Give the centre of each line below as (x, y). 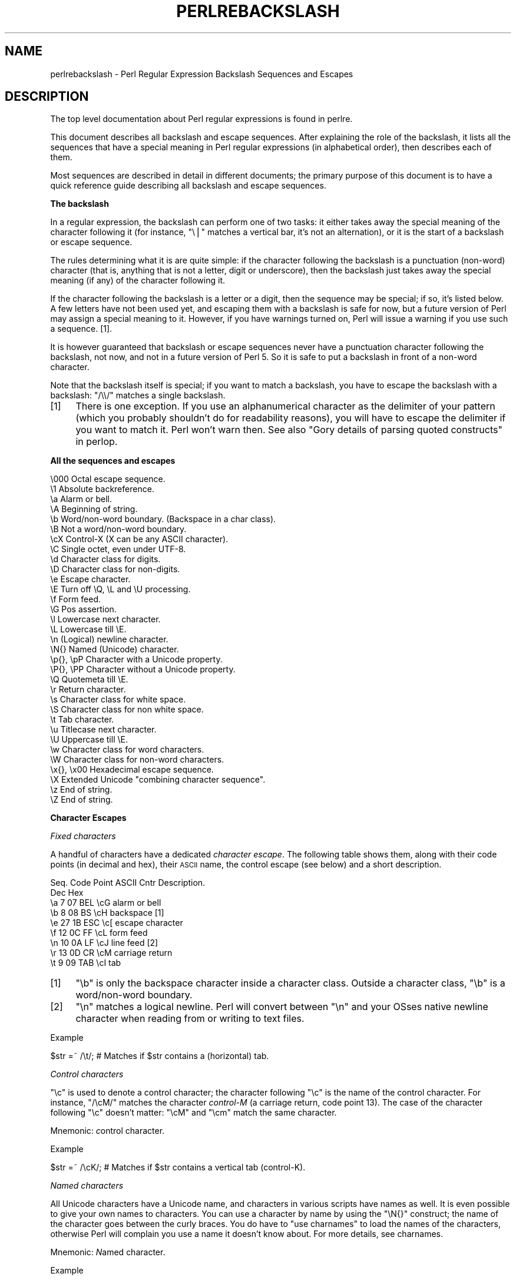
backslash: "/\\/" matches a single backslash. (138, 395)
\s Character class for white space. (118, 700)
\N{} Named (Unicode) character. (115, 649)
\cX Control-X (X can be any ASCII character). (139, 539)
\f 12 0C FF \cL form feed (99, 933)
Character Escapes (88, 818)
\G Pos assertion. (83, 609)
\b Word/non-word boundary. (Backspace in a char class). (163, 519)
